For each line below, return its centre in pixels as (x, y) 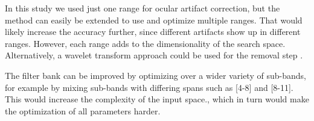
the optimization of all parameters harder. (83, 110)
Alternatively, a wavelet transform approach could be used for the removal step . (154, 55)
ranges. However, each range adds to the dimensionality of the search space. (145, 43)
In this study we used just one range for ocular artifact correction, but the (143, 8)
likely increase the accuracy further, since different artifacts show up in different (153, 32)
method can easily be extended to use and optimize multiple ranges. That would (154, 20)
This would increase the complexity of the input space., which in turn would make (157, 99)
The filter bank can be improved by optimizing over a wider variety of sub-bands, (155, 75)
